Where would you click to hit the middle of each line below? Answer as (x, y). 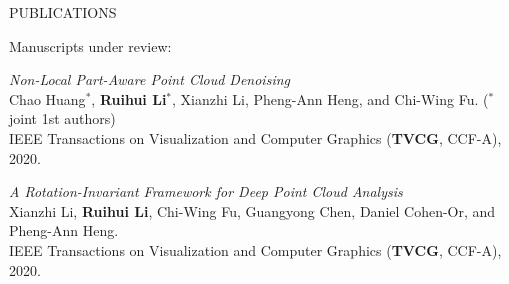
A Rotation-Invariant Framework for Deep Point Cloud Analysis (206, 191)
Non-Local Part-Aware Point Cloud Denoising (149, 79)
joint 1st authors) (62, 118)
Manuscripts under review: (90, 45)
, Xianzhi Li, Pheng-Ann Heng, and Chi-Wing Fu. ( (330, 98)
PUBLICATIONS (63, 12)
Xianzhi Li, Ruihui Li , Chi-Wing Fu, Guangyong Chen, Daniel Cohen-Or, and (252, 210)
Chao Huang (47, 98)
